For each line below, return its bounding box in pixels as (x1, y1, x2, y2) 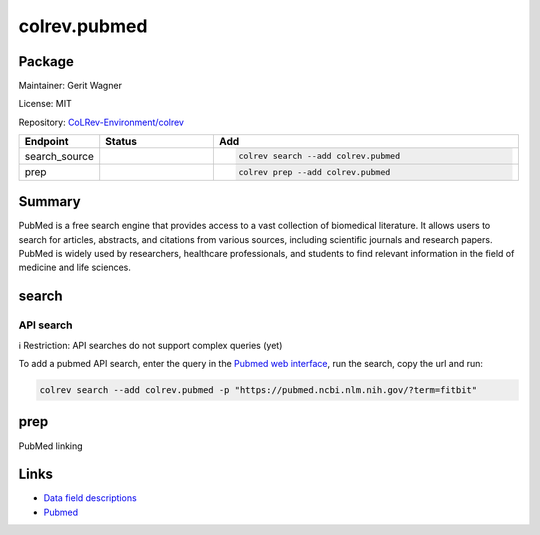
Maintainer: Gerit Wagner (18, 80, 122, 92)
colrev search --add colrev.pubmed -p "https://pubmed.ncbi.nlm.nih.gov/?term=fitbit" (39, 385, 478, 396)
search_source (24, 149, 95, 163)
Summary (18, 193, 81, 210)
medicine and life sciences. (18, 261, 132, 274)
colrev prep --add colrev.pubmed (238, 166, 391, 177)
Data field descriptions (43, 492, 137, 504)
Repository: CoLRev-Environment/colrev (18, 116, 185, 128)
